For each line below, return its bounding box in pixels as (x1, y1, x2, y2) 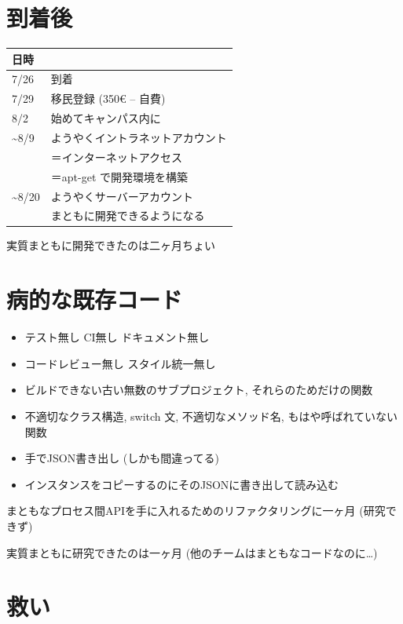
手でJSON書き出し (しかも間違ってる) (24, 450, 220, 466)
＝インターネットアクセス (50, 148, 183, 165)
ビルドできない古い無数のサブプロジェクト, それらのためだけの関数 (24, 381, 373, 398)
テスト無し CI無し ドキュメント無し (24, 329, 210, 345)
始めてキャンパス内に (50, 110, 161, 126)
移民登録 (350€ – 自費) (50, 90, 166, 107)
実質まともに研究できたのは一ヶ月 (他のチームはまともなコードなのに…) (6, 544, 378, 560)
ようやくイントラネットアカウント (50, 130, 227, 145)
